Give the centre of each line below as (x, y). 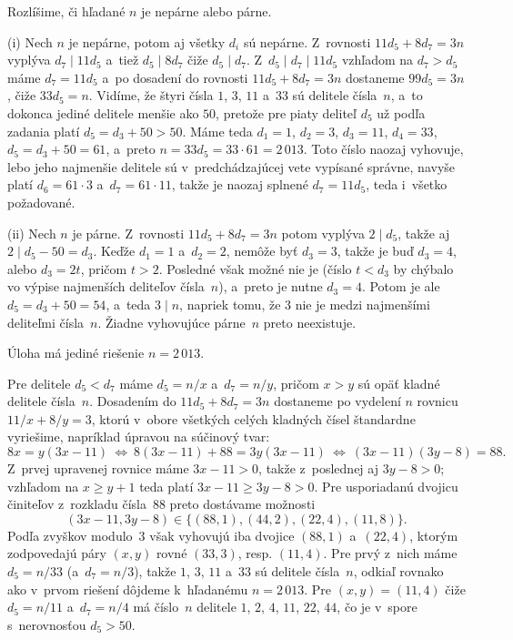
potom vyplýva (323, 233)
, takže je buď (375, 251)
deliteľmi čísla (46, 322)
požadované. (41, 202)
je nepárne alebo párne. (206, 11)
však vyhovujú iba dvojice (222, 535)
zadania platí (44, 131)
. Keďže (114, 251)
